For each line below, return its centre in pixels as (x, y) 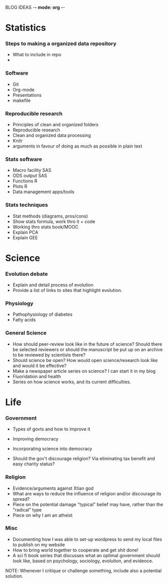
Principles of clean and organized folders (55, 125)
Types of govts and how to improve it (51, 429)
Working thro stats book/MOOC (45, 227)
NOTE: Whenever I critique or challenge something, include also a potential (83, 570)
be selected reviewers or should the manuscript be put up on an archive (88, 349)
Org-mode (23, 89)
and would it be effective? (39, 366)
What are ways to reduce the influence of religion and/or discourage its (87, 493)
